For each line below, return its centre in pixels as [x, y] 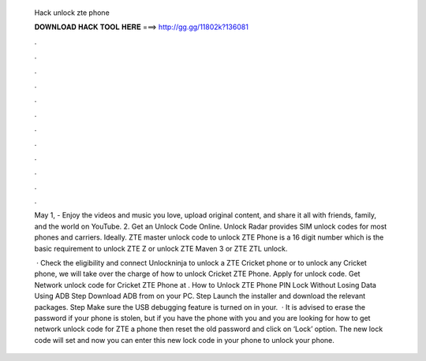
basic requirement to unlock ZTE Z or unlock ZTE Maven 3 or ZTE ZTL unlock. [161, 248]
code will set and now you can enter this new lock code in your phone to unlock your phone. [185, 340]
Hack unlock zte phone [72, 13]
